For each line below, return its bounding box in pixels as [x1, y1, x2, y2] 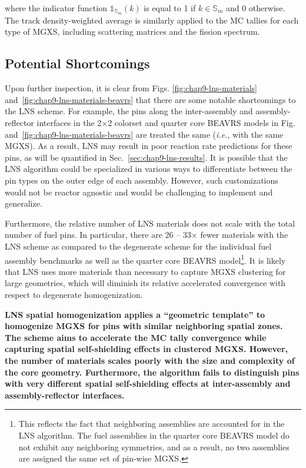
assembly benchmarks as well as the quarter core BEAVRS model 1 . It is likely [5, 252, 286, 266]
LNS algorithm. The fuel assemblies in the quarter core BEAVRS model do [18, 429, 290, 441]
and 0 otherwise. [225, 2, 285, 14]
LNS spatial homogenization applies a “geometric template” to [5, 308, 265, 320]
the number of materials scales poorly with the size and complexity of [5, 354, 295, 366]
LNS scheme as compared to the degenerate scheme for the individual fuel [5, 240, 272, 252]
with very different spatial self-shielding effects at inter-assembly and [5, 377, 291, 390]
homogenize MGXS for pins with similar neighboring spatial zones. [5, 320, 283, 332]
